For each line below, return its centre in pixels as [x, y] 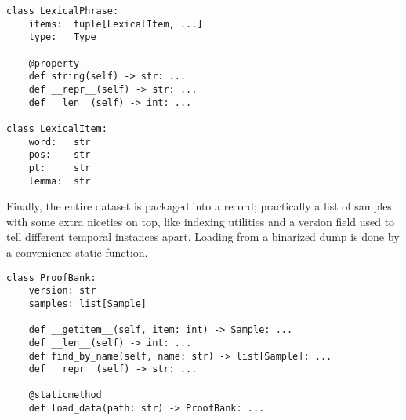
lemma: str [60, 181]
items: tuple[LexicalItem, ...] [116, 24]
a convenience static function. [77, 252]
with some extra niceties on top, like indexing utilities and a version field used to [201, 221]
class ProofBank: [51, 278]
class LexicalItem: [57, 128]
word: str [60, 142]
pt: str [60, 168]
